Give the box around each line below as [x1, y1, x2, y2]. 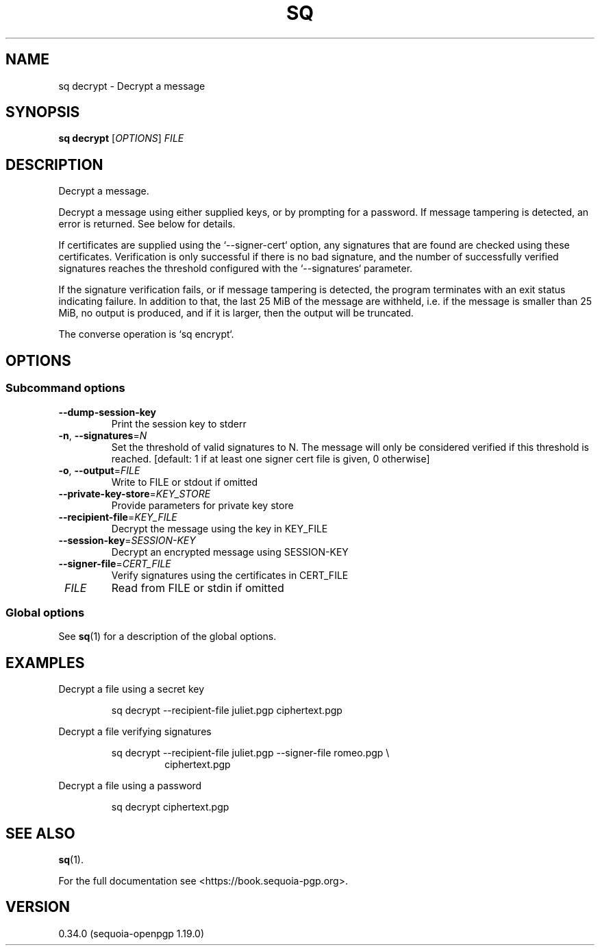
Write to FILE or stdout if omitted [111, 475, 258, 488]
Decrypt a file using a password [58, 780, 202, 792]
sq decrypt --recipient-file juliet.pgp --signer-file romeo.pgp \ [111, 747, 390, 759]
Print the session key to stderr [111, 417, 247, 430]
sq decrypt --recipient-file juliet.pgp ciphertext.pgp [111, 704, 342, 717]
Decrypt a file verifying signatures [58, 726, 212, 738]
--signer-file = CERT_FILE [58, 557, 171, 569]
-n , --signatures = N [58, 429, 147, 441]
